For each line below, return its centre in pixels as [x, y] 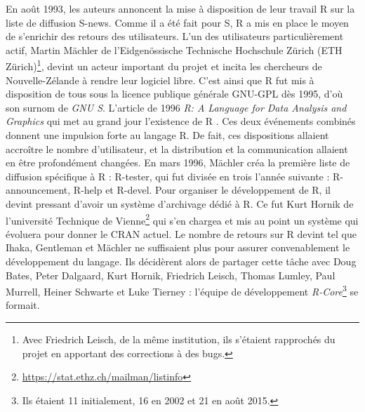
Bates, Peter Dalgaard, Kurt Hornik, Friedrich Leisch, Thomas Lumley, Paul [171, 275]
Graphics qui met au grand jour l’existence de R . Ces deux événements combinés [181, 121]
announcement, [38, 190]
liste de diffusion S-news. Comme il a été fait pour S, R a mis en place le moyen [177, 22]
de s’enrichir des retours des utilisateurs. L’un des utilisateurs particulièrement [175, 36]
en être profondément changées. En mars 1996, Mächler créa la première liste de [178, 162]
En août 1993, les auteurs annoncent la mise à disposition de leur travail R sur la [180, 8]
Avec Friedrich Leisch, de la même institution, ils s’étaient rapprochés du [179, 339]
